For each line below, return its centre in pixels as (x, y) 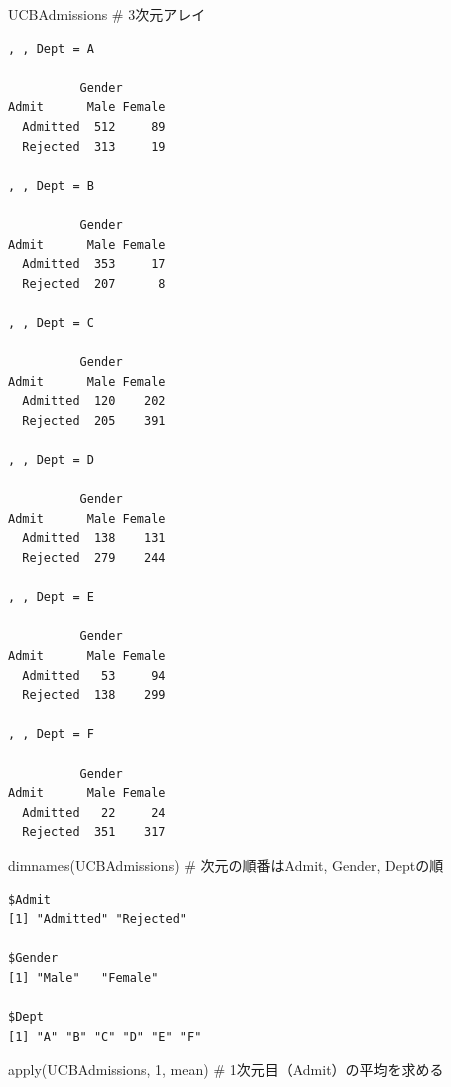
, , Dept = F (51, 734)
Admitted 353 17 (94, 264)
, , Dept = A (51, 48)
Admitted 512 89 (94, 126)
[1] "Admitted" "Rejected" (97, 919)
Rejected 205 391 (94, 420)
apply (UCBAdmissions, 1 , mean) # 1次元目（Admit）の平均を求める (226, 1069)
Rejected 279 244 (94, 558)
